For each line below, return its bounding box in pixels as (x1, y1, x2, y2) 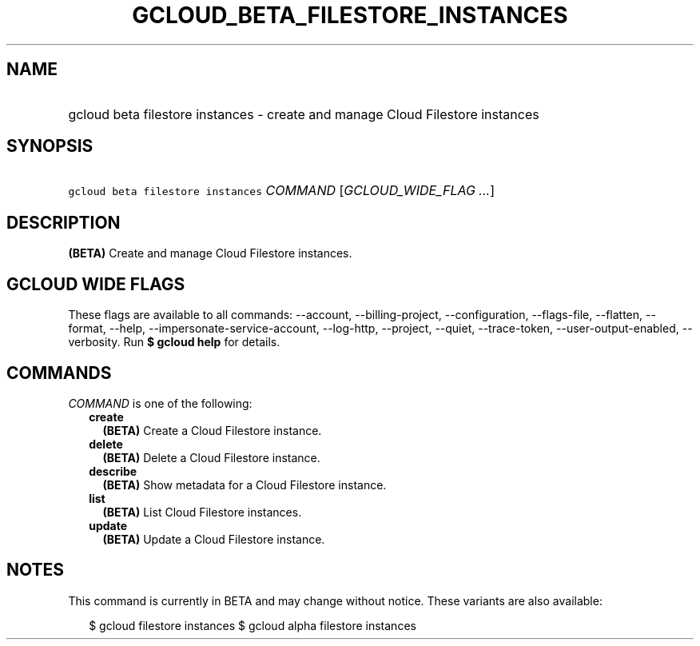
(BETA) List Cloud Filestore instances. (102, 504, 302, 519)
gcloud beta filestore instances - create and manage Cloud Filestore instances (68, 106, 539, 122)
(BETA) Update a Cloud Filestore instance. (102, 532, 325, 546)
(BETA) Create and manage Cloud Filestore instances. (68, 246, 352, 261)
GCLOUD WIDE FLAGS (6, 273, 185, 294)
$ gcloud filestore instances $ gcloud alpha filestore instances (89, 618, 416, 632)
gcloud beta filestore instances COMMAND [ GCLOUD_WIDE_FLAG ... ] (68, 182, 495, 199)
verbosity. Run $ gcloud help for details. (68, 335, 280, 349)
